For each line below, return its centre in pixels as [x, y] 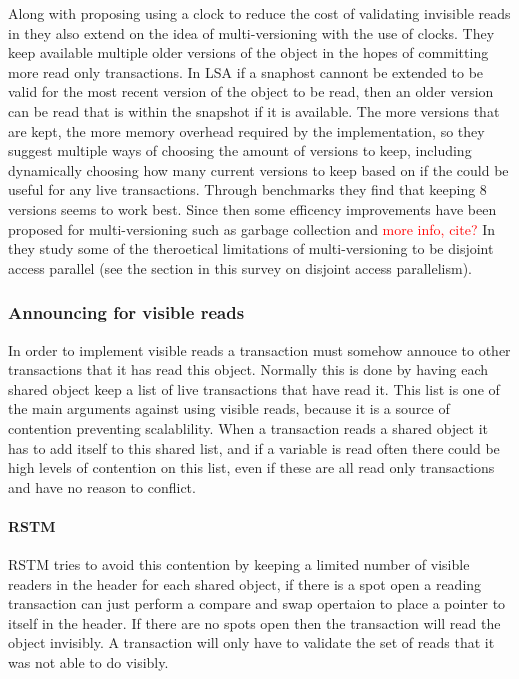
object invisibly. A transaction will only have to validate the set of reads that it [251, 642]
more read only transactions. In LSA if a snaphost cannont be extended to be [246, 71]
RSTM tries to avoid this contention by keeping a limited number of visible [239, 564]
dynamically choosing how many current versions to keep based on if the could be [258, 169]
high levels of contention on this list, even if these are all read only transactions [251, 467]
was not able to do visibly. [88, 662]
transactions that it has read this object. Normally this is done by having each [248, 369]
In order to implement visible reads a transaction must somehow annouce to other [259, 349]
